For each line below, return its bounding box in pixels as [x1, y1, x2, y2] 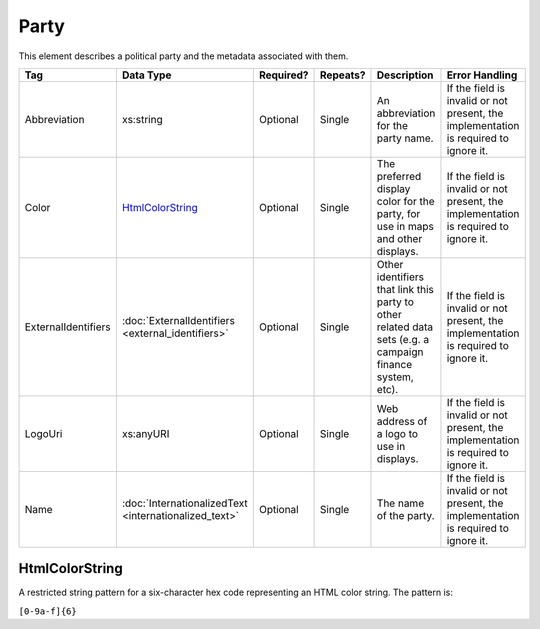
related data [376, 320, 434, 334]
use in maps [376, 219, 434, 233]
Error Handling [446, 68, 518, 82]
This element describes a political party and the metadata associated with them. [18, 50, 349, 62]
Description [376, 68, 434, 82]
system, [376, 370, 414, 384]
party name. [376, 131, 434, 145]
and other [376, 231, 423, 245]
